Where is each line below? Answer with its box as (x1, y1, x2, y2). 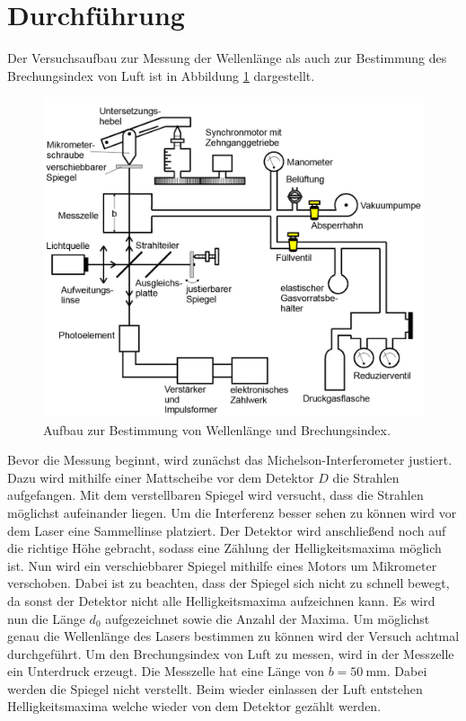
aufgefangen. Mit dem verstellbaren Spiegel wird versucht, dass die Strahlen (7, 485, 424, 504)
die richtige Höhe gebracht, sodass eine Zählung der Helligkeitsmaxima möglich (7, 539, 442, 557)
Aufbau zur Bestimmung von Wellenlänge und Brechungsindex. (43, 420, 391, 439)
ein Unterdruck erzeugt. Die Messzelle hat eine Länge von (7, 662, 324, 681)
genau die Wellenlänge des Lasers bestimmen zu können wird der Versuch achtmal (7, 627, 460, 645)
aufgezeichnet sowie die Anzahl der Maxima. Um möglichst (105, 609, 430, 628)
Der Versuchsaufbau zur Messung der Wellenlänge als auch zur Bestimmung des (7, 49, 447, 67)
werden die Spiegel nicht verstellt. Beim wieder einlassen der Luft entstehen (7, 679, 423, 698)
